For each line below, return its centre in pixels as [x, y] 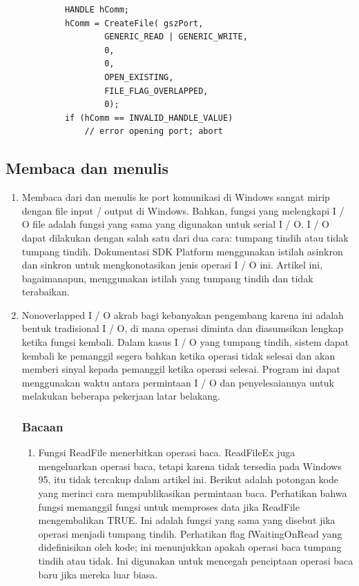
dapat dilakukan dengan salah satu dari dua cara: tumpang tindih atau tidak [185, 237]
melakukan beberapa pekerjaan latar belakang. [121, 396]
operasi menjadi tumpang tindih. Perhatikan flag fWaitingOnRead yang [190, 533]
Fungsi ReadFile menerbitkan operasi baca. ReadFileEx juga [167, 452]
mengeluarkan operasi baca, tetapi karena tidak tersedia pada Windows [190, 466]
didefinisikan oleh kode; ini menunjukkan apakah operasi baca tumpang [190, 547]
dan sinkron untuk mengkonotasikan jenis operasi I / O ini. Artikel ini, [172, 265]
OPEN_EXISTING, [139, 77]
